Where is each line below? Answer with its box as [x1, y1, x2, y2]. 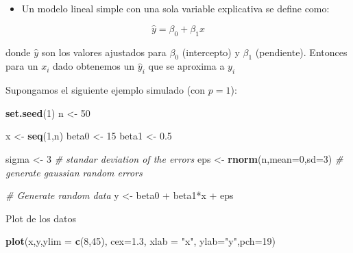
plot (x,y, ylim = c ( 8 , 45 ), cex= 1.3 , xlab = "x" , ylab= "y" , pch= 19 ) [5, 234, 276, 248]
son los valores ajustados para [41, 44, 167, 59]
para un [5, 59, 38, 73]
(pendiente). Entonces [255, 44, 348, 59]
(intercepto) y [182, 44, 240, 59]
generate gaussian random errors [5, 165, 143, 179]
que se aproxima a [148, 59, 225, 73]
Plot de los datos [5, 211, 77, 225]
